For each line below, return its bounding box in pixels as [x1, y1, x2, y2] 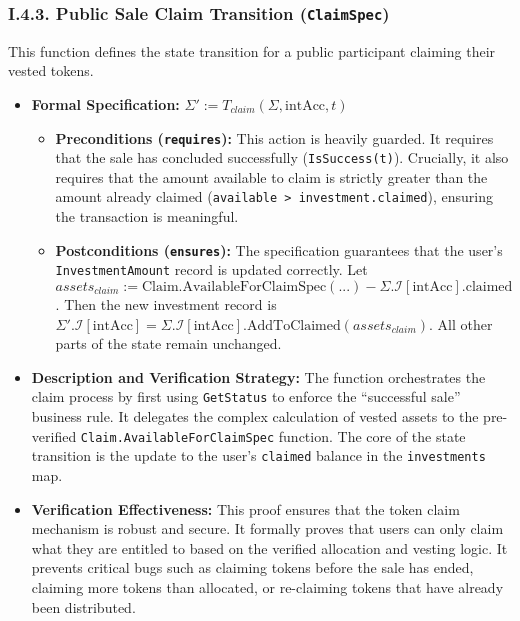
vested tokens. [8, 60, 94, 81]
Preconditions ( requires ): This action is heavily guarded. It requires [55, 127, 494, 148]
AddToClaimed [246, 318, 341, 333]
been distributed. [31, 596, 136, 617]
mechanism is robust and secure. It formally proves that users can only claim [31, 518, 504, 539]
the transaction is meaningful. [55, 206, 239, 227]
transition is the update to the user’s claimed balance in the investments [31, 445, 486, 466]
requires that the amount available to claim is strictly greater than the [55, 166, 488, 187]
